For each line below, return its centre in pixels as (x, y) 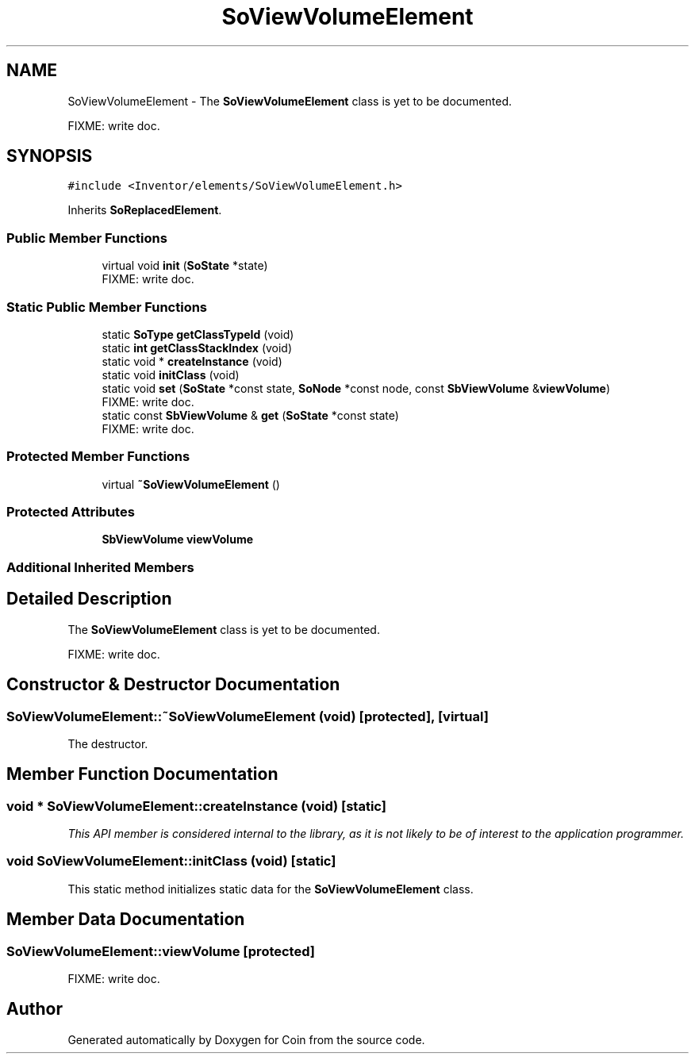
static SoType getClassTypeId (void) (198, 334)
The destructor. (108, 743)
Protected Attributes (71, 512)
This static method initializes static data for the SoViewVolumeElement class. (271, 889)
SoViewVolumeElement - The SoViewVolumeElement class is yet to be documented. (290, 101)
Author (35, 1009)
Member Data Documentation (126, 920)
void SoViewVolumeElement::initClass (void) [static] (171, 861)
